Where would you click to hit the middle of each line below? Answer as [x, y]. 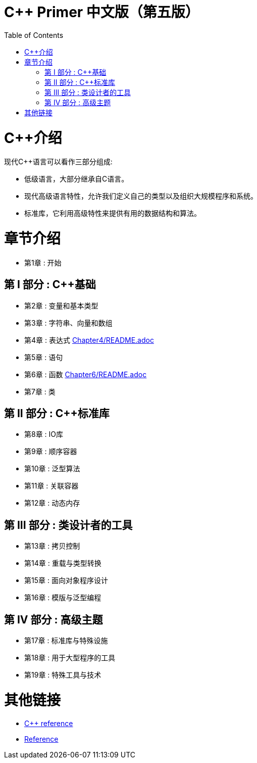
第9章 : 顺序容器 [51, 452]
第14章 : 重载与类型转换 [63, 563]
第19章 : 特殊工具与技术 [63, 675]
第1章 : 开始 [43, 262]
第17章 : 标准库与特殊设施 [66, 641]
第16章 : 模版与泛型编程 [63, 598]
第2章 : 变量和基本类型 [61, 305]
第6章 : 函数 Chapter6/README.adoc [86, 374]
